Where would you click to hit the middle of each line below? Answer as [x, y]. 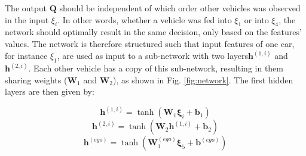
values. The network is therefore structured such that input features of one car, [150, 43]
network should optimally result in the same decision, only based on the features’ [153, 32]
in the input [27, 19]
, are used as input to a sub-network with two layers [153, 56]
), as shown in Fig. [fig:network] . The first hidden [203, 79]
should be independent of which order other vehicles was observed [180, 8]
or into [256, 19]
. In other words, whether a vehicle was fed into [145, 19]
